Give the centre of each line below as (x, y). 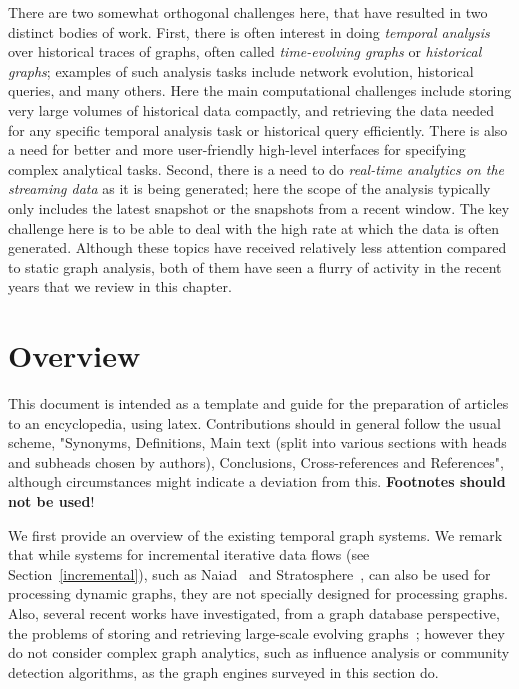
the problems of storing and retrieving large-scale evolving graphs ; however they (256, 632)
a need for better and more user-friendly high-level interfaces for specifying (237, 149)
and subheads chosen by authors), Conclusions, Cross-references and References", (256, 461)
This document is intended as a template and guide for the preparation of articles (258, 403)
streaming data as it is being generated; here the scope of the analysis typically (249, 188)
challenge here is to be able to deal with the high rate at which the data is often (253, 227)
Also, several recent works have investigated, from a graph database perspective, (254, 612)
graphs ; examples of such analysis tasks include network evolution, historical (241, 70)
